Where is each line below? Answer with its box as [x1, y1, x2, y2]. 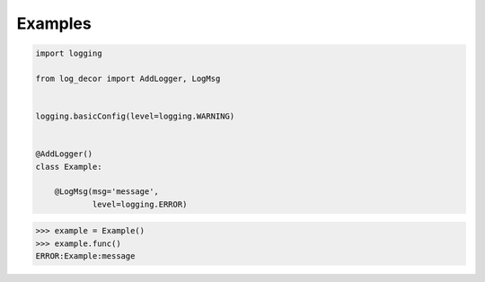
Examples [16, 13, 92, 33]
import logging [35, 48, 102, 58]
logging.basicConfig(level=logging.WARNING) [35, 111, 235, 121]
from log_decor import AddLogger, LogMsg [35, 73, 221, 84]
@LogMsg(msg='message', [54, 187, 159, 197]
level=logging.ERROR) [92, 198, 188, 209]
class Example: [35, 162, 102, 172]
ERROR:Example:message [35, 251, 136, 261]
